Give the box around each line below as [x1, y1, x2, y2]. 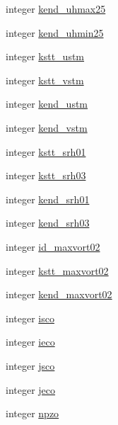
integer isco [6, 310, 54, 325]
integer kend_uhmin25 [6, 25, 104, 40]
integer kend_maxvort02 [6, 287, 112, 302]
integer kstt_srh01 [6, 144, 86, 159]
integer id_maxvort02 [6, 239, 100, 254]
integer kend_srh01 [6, 191, 90, 206]
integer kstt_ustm [6, 49, 85, 64]
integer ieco [6, 334, 55, 349]
